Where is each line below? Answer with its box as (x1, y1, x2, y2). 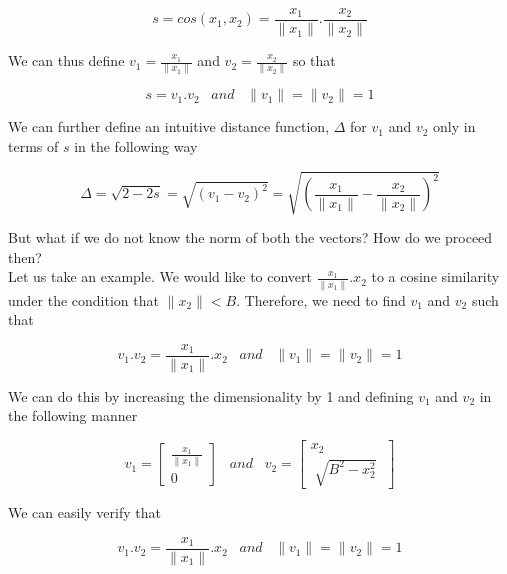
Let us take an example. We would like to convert (8, 266, 312, 287)
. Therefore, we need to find (236, 289, 406, 310)
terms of (8, 135, 59, 156)
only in (433, 116, 476, 137)
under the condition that (8, 289, 159, 310)
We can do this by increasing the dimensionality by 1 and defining (8, 385, 414, 406)
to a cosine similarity (371, 266, 500, 287)
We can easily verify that (8, 502, 161, 523)
